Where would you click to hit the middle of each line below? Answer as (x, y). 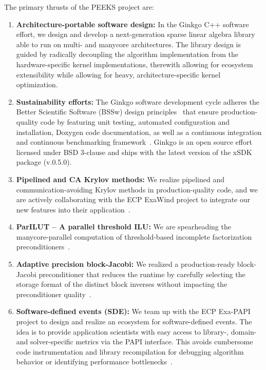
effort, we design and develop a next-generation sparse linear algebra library (136, 34)
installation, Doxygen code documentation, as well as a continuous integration (139, 132)
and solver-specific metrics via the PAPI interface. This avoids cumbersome (135, 342)
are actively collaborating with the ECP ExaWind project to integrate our (133, 199)
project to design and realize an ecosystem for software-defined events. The (134, 322)
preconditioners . (43, 247)
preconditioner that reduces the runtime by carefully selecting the (142, 274)
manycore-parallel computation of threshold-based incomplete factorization (134, 236)
